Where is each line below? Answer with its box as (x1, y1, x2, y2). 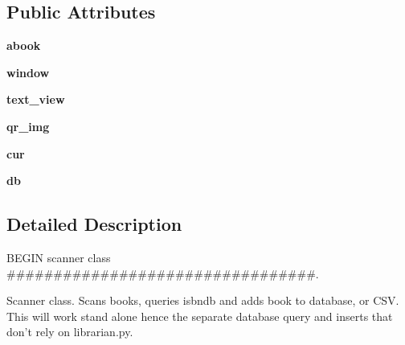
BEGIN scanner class (6, 248, 111, 265)
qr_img (6, 117, 50, 134)
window (6, 64, 50, 80)
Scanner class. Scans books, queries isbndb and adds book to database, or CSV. (6, 292, 399, 309)
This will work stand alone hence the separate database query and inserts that (6, 307, 393, 324)
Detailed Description (6, 212, 182, 236)
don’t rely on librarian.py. (6, 323, 133, 340)
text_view (6, 91, 65, 108)
